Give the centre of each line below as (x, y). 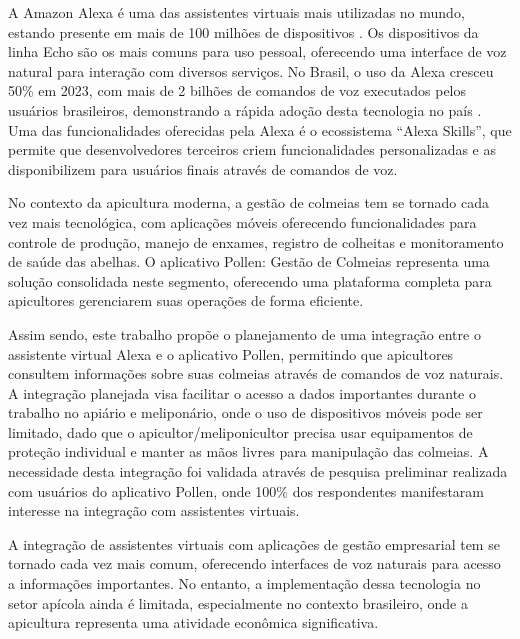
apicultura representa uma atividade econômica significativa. (193, 622)
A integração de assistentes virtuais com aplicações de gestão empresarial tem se (254, 543)
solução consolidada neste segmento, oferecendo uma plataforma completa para (250, 280)
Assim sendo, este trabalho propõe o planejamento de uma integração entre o (244, 333)
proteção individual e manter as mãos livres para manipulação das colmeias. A (248, 451)
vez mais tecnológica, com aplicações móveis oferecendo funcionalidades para (242, 221)
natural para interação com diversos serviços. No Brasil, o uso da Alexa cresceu (251, 70)
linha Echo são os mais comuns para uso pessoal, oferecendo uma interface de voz (257, 51)
